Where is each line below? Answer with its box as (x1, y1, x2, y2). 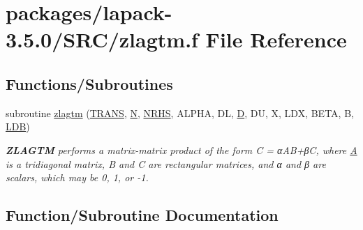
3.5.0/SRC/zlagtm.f (6, 25, 198, 54)
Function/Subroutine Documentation (6, 204, 279, 226)
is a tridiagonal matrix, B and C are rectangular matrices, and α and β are (6, 156, 326, 171)
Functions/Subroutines (6, 72, 173, 94)
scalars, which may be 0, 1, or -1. (6, 170, 149, 185)
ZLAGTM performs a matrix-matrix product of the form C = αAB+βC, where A (6, 142, 357, 157)
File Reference (205, 25, 347, 54)
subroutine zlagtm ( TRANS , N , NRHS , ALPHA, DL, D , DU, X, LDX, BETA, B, (6, 105, 354, 120)
